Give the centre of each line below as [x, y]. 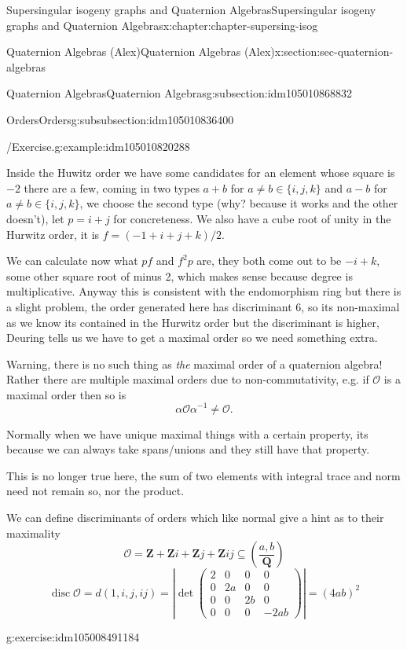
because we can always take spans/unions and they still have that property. [188, 449]
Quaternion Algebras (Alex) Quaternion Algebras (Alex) [141, 51]
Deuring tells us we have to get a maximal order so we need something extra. [192, 338]
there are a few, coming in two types [112, 187]
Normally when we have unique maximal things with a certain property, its [187, 433]
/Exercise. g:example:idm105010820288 [98, 146]
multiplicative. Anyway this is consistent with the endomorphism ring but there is [204, 291]
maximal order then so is [66, 394]
